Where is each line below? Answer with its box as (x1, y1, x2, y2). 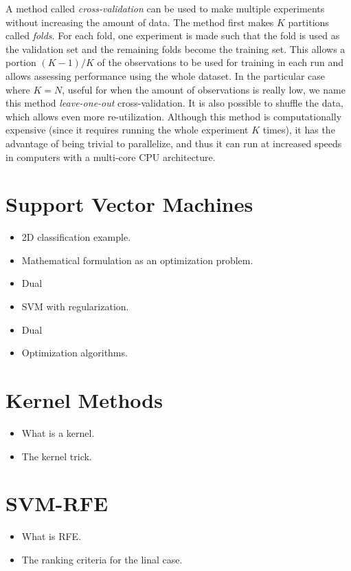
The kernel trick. (21, 449, 92, 463)
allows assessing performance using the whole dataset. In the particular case (5, 68, 326, 83)
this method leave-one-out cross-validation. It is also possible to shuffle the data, (5, 96, 343, 110)
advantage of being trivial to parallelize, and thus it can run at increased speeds (5, 136, 342, 150)
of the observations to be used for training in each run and (97, 55, 344, 69)
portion (5, 55, 36, 69)
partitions (288, 14, 329, 29)
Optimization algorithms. (21, 345, 128, 360)
